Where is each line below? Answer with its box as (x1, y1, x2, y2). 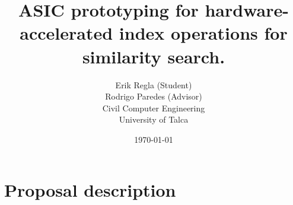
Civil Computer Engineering (102, 101, 205, 114)
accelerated (20, 21, 113, 45)
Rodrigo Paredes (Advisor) (105, 90, 202, 102)
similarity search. (82, 44, 225, 68)
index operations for (119, 21, 288, 45)
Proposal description (4, 178, 176, 202)
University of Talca (119, 113, 189, 126)
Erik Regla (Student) (115, 78, 192, 91)
